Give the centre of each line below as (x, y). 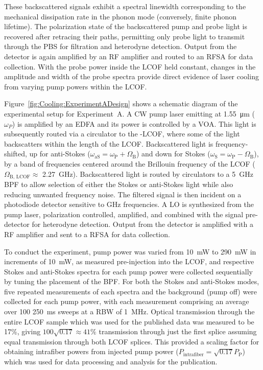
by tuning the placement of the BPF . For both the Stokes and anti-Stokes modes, (132, 281)
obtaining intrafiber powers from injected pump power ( (91, 351)
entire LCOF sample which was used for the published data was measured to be (129, 321)
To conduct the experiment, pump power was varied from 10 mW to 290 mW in (130, 251)
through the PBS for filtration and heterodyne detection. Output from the (121, 46)
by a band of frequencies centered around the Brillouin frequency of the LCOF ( (130, 163)
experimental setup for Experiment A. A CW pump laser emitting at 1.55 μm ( (130, 113)
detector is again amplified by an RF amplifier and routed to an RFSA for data (129, 56)
